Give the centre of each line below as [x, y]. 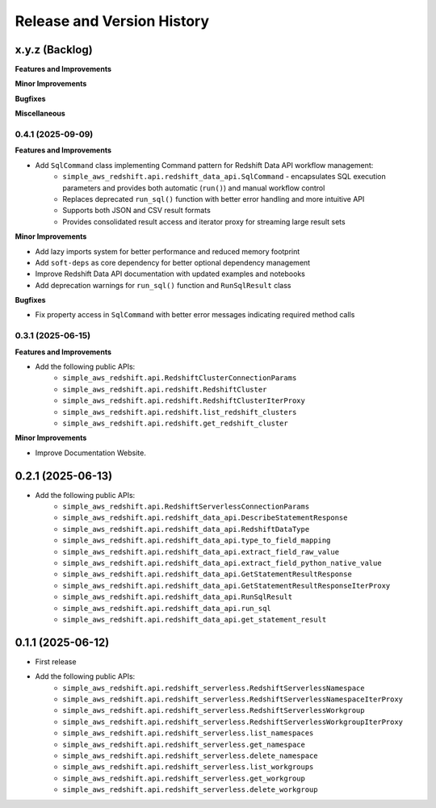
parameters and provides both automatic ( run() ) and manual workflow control [194, 188]
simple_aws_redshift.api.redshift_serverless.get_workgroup [184, 778]
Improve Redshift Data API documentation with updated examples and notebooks [170, 274]
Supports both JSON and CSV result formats [137, 211]
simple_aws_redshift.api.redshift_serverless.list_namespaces [188, 733]
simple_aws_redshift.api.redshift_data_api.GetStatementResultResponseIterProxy [226, 586]
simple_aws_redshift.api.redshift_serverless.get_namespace [184, 744]
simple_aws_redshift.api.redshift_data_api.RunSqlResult [178, 597]
